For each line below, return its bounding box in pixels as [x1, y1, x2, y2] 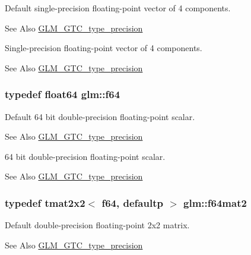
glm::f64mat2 [183, 195, 247, 210]
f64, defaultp [101, 195, 163, 210]
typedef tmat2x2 [5, 195, 85, 210]
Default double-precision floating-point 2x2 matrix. [5, 219, 190, 231]
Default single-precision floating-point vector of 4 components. [5, 2, 231, 14]
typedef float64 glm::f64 [5, 87, 120, 102]
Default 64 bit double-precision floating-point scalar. [5, 110, 195, 122]
